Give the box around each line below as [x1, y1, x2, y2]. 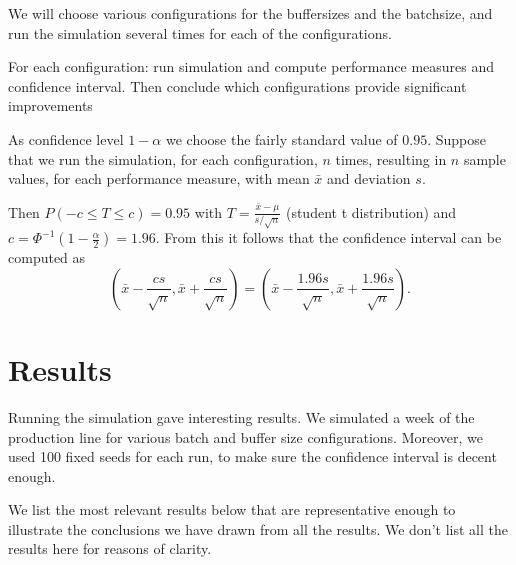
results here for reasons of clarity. [8, 538, 212, 559]
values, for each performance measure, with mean [8, 168, 310, 189]
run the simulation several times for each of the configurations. [8, 22, 392, 43]
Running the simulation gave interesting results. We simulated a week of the [8, 406, 475, 427]
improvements [8, 95, 93, 116]
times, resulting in [335, 148, 447, 169]
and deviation [327, 168, 411, 189]
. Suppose [427, 128, 486, 149]
